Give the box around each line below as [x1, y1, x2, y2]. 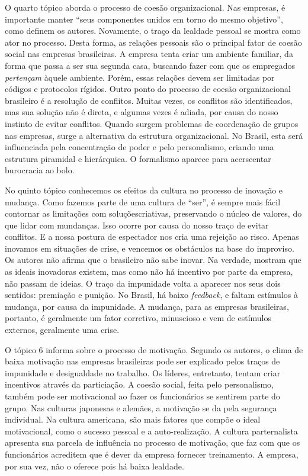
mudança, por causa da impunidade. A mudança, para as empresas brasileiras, [5, 300, 289, 312]
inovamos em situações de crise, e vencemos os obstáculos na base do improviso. [5, 242, 294, 254]
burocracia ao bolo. [5, 164, 75, 176]
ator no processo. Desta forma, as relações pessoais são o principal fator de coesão [5, 36, 302, 48]
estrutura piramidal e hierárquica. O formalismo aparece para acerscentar [5, 152, 271, 164]
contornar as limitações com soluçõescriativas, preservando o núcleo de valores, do [5, 207, 302, 220]
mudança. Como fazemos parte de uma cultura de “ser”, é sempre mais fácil [5, 195, 281, 208]
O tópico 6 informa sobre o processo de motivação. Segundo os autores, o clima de [5, 343, 303, 356]
